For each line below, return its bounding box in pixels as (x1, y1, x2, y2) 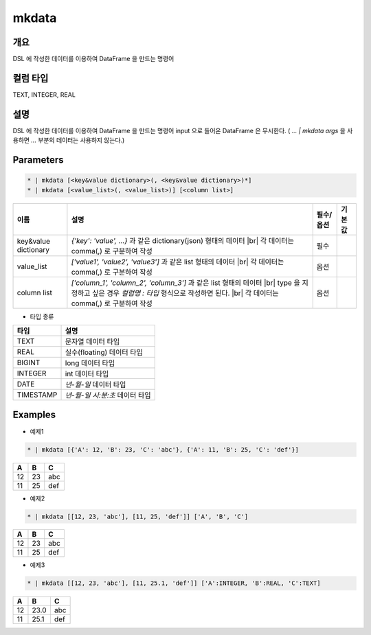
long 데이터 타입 (65, 358, 115, 368)
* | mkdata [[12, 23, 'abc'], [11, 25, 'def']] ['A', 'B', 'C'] (27, 512, 249, 520)
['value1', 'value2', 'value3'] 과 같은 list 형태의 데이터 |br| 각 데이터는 (71, 257, 284, 266)
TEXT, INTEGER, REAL (12, 90, 76, 99)
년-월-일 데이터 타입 (65, 380, 126, 389)
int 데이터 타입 (65, 369, 109, 379)
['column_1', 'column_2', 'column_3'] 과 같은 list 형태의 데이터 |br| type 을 (71, 278, 300, 288)
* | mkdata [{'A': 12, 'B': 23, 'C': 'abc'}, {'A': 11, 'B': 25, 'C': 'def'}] (27, 446, 299, 453)
